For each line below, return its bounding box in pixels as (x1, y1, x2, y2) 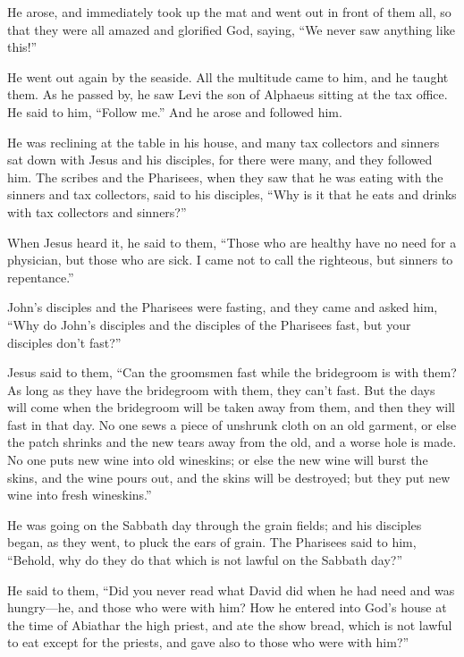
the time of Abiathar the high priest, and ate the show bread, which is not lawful (7, 615, 452, 634)
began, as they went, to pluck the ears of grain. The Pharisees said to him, (7, 533, 417, 552)
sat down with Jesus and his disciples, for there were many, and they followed (7, 150, 433, 169)
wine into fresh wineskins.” (7, 485, 152, 504)
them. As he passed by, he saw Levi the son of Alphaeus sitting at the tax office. (7, 85, 448, 104)
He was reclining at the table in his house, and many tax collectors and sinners (7, 132, 440, 151)
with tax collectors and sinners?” (7, 202, 187, 221)
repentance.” (7, 267, 74, 286)
